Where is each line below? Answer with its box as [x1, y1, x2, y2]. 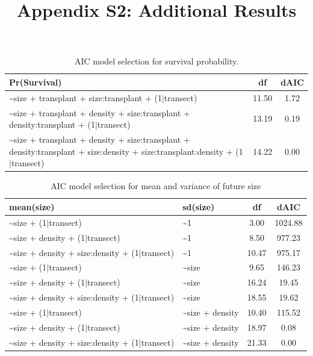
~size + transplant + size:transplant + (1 [9, 91, 162, 104]
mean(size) [9, 200, 55, 213]
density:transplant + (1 [9, 118, 95, 131]
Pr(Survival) [9, 75, 62, 88]
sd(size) [182, 200, 215, 213]
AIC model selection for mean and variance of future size [51, 180, 261, 192]
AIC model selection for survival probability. [74, 55, 239, 67]
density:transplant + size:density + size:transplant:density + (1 [9, 145, 243, 157]
